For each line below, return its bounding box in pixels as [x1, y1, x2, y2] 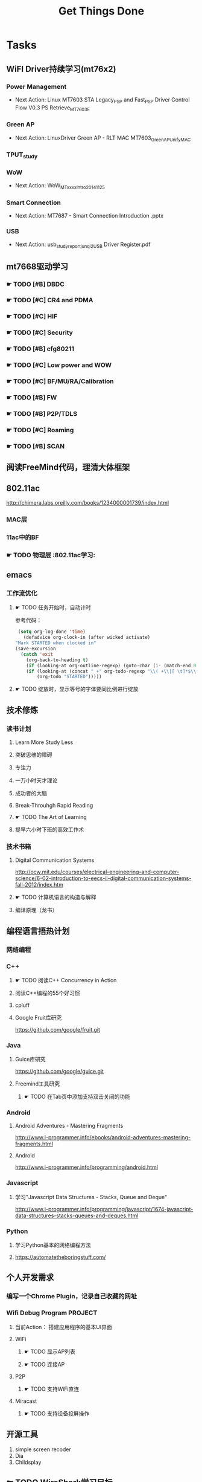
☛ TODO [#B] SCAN [6, 442, 65, 450]
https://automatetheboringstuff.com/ [14, 1254, 106, 1261]
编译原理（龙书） [14, 907, 58, 914]
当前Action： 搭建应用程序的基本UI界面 [14, 1323, 113, 1330]
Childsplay [14, 1458, 42, 1466]
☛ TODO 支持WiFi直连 [24, 1385, 80, 1393]
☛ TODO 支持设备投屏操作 [24, 1409, 90, 1417]
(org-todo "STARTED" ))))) [37, 674, 102, 680]
